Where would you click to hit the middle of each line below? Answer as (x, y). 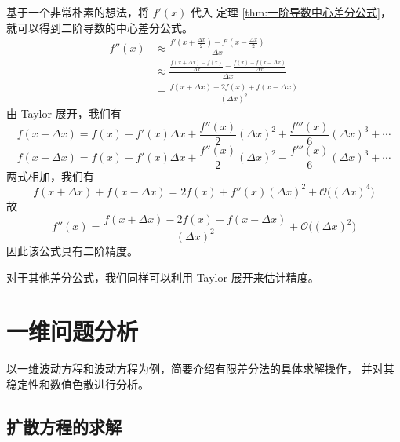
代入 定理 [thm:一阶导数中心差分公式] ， (291, 12)
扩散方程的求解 (64, 426)
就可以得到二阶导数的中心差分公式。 (100, 27)
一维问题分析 (73, 331)
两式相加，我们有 (50, 175)
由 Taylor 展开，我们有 (64, 113)
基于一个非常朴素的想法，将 (78, 12)
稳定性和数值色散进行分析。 (78, 384)
